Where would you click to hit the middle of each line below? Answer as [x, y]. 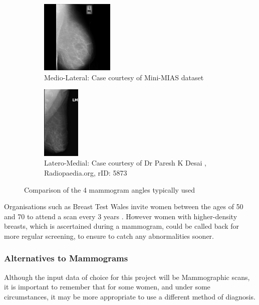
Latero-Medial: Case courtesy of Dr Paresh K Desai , [125, 163]
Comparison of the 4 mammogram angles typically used [109, 189]
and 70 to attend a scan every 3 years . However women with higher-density [121, 216]
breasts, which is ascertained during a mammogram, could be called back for [122, 226]
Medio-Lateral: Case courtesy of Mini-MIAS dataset [124, 77]
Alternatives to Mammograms [66, 258]
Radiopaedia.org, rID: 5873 [86, 172]
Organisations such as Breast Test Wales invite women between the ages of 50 [124, 206]
